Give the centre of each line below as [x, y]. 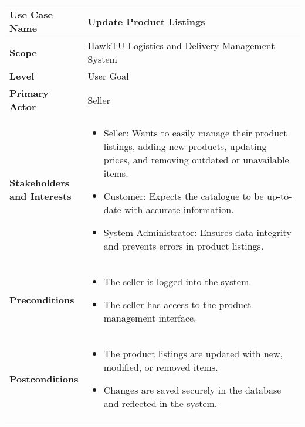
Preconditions [42, 300]
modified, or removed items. [161, 367]
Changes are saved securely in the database [192, 390]
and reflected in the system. [160, 403]
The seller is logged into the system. [177, 281]
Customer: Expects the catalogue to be [184, 196]
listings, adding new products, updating [185, 146]
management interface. [150, 318]
